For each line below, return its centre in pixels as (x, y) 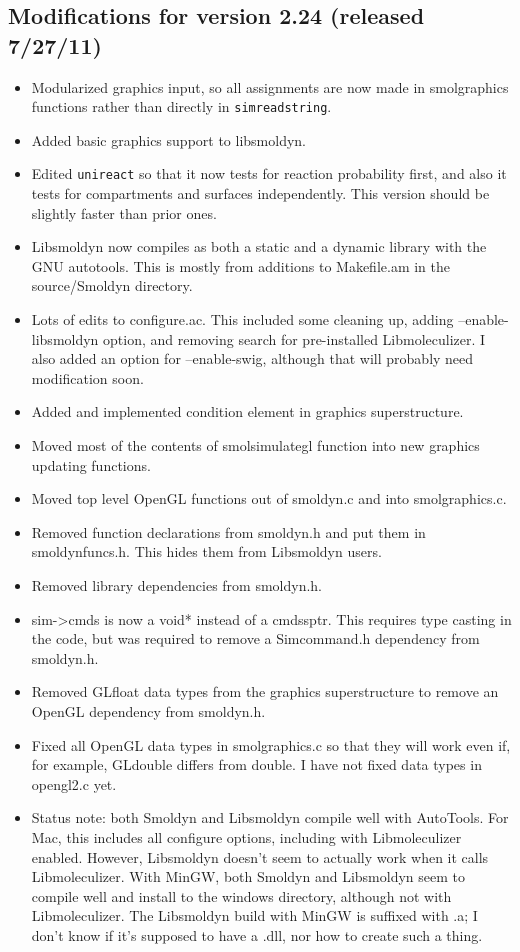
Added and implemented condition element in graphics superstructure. (247, 411)
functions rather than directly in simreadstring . (181, 106)
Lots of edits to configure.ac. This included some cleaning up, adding (242, 319)
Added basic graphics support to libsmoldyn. (168, 139)
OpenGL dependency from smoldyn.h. (148, 710)
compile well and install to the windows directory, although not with (241, 895)
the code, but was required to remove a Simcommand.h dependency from (255, 638)
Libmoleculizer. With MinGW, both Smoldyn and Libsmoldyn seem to (248, 876)
